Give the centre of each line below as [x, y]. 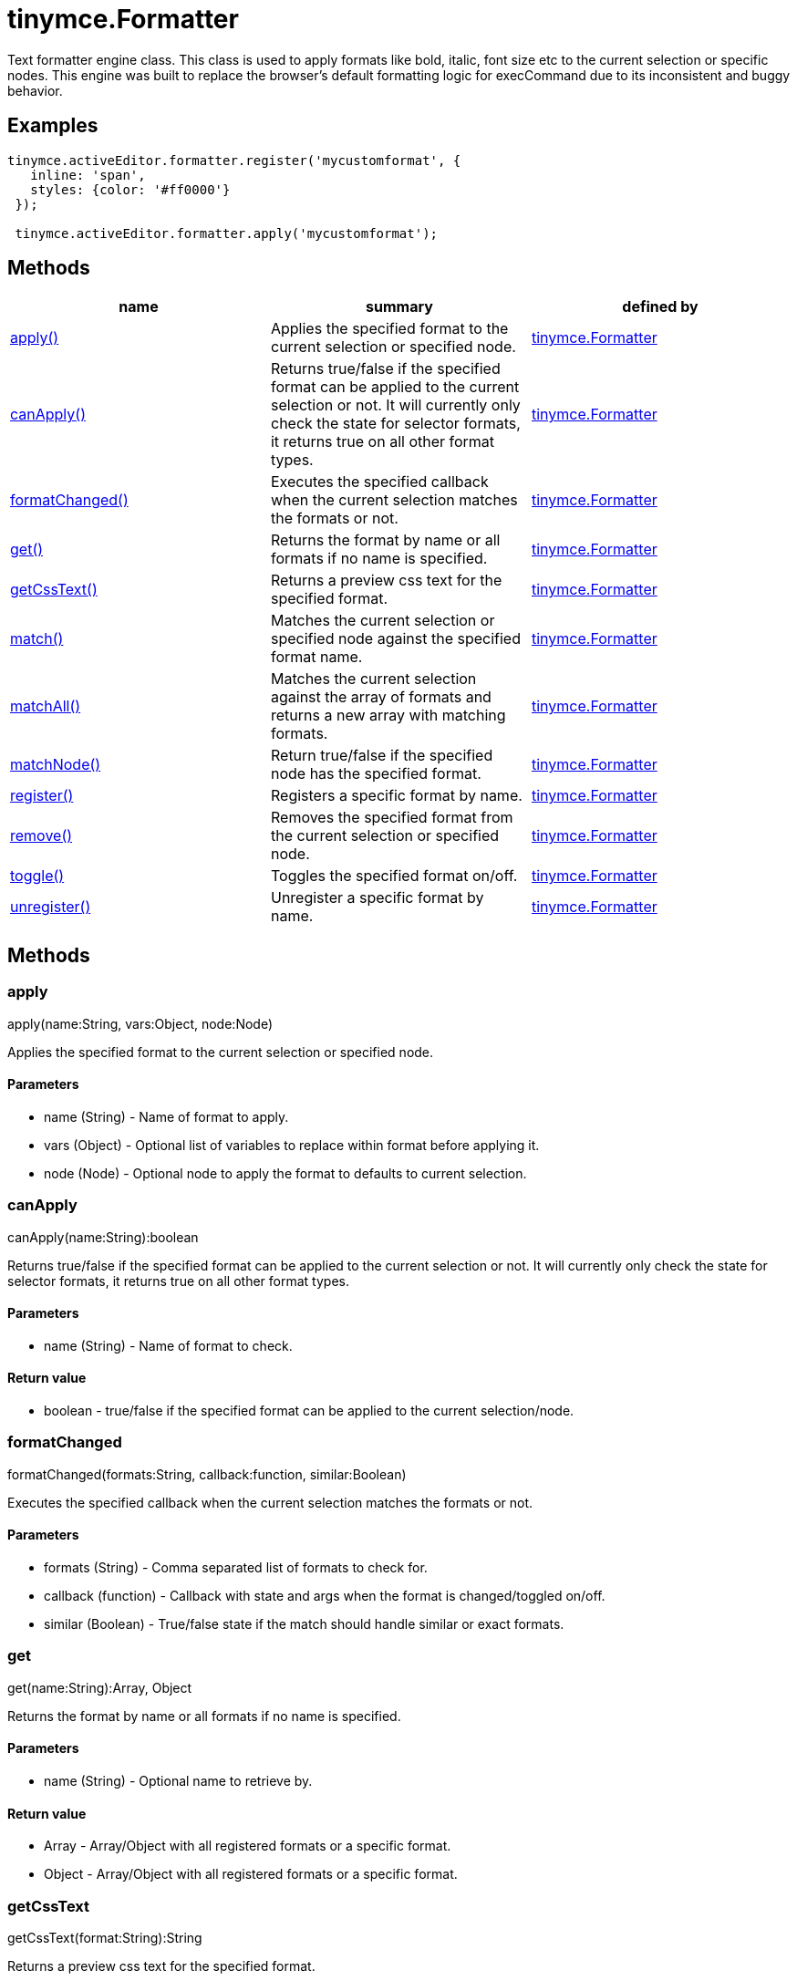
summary [399, 307]
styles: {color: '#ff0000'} [130, 189]
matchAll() [46, 706]
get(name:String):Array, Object [100, 1687]
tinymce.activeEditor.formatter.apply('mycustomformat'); [227, 233]
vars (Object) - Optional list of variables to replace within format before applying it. [292, 1145]
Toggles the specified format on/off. [394, 876]
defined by [660, 307]
